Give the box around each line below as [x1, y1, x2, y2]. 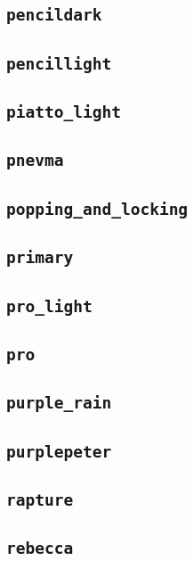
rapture [6, 490, 74, 509]
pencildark [6, 5, 102, 25]
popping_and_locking [6, 199, 189, 219]
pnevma [6, 151, 64, 170]
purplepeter [6, 441, 112, 461]
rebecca [6, 539, 74, 558]
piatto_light [6, 103, 121, 122]
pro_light [6, 296, 93, 316]
